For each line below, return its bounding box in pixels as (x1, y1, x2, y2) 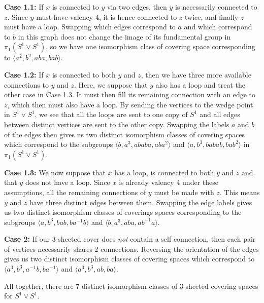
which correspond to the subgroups (4, 139, 113, 149)
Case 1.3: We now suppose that (4, 167, 106, 177)
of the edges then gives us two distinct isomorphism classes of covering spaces (4, 129, 245, 139)
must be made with (154, 186, 214, 197)
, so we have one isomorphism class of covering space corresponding (46, 41, 255, 52)
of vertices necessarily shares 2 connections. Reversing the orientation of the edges (4, 243, 259, 254)
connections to (4, 79, 49, 90)
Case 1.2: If (4, 69, 44, 80)
